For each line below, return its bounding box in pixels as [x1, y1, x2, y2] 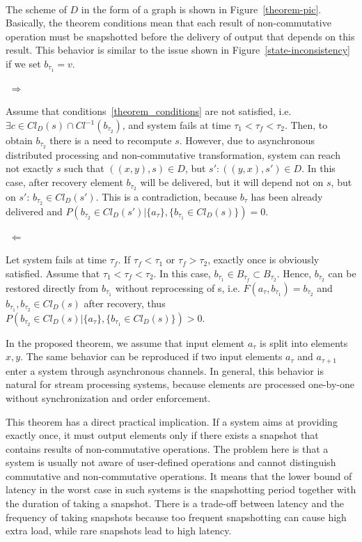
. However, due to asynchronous [179, 133, 315, 148]
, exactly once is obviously [207, 252, 320, 267]
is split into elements [260, 335, 348, 350]
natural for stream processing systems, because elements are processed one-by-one [6, 377, 355, 392]
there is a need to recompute [49, 133, 172, 148]
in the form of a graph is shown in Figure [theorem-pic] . [81, 1, 322, 16]
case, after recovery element [6, 175, 123, 189]
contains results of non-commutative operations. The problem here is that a [6, 441, 329, 456]
